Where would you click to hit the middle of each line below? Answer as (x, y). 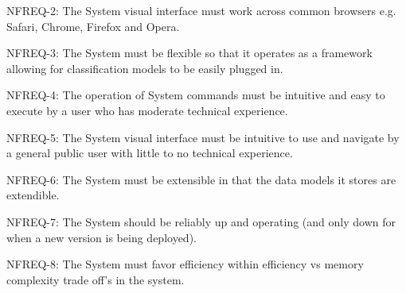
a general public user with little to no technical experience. (150, 153)
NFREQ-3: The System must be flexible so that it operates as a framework (189, 53)
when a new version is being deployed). (101, 237)
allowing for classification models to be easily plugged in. (145, 68)
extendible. (33, 195)
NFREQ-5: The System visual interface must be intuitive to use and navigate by (203, 137)
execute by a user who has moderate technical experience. (147, 110)
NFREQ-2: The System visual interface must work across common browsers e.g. (201, 10)
